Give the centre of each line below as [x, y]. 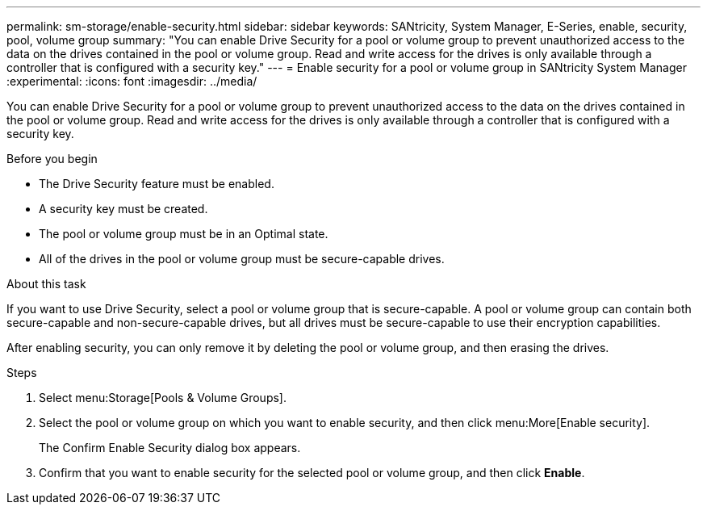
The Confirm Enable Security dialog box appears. [170, 448]
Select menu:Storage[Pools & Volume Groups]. [163, 398]
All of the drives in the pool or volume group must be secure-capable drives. [242, 259]
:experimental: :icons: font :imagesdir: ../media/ [132, 81]
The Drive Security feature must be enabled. [157, 184]
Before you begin [52, 159]
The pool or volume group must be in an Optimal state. [184, 234]
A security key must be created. [123, 209]
